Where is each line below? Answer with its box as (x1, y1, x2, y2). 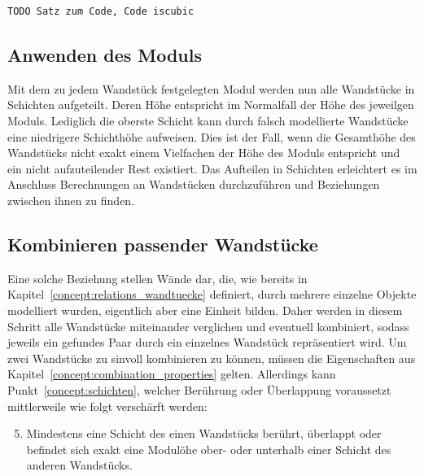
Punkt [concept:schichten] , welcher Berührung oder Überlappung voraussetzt (7, 381, 391, 398)
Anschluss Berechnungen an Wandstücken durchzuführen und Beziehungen (7, 176, 380, 193)
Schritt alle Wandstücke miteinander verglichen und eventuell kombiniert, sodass (7, 317, 409, 334)
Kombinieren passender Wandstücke (7, 231, 318, 256)
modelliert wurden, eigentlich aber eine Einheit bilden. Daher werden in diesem (7, 301, 403, 318)
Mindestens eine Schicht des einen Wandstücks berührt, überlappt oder (26, 425, 382, 442)
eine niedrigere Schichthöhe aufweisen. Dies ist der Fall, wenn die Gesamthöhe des (7, 128, 416, 145)
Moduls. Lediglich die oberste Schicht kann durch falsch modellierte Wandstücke (7, 111, 409, 129)
